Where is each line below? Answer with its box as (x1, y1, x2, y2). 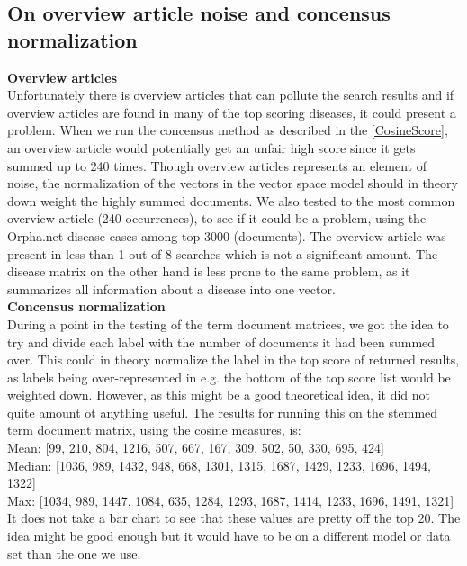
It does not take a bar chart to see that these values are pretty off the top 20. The (7, 508, 461, 527)
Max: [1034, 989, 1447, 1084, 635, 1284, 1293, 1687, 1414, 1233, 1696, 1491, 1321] (7, 490, 454, 509)
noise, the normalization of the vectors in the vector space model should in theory (7, 174, 458, 193)
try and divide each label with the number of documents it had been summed (7, 332, 436, 351)
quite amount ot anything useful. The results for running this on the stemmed (7, 402, 438, 421)
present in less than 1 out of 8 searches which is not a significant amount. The (7, 244, 438, 263)
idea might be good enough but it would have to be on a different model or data (7, 526, 451, 545)
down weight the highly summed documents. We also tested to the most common (7, 191, 455, 210)
